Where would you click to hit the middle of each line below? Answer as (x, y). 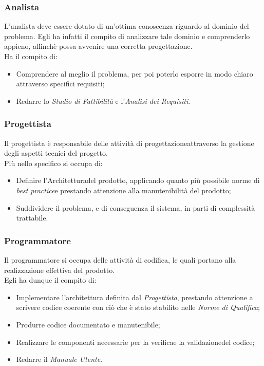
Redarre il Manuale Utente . (59, 359)
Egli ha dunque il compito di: (50, 280)
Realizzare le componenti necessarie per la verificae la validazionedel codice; (135, 342)
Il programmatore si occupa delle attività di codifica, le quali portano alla (120, 259)
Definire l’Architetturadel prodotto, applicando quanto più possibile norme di (138, 180)
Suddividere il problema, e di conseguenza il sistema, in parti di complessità (136, 207)
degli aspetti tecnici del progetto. (56, 153)
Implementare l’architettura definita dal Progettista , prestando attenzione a (135, 297)
